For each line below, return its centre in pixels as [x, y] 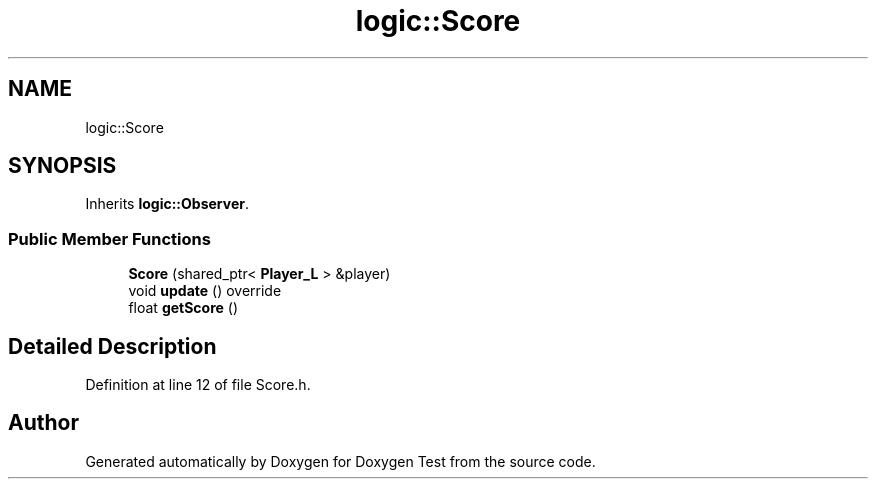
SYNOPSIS [62, 166]
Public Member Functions [109, 238]
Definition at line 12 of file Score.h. [198, 385]
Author [43, 423]
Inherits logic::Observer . [167, 204]
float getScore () [183, 308]
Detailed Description [112, 346]
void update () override [205, 291]
